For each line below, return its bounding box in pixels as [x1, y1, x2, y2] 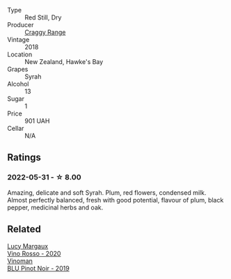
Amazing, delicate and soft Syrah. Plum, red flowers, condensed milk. [7, 188, 207, 197]
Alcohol [7, 80, 29, 88]
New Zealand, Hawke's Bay [24, 58, 104, 65]
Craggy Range [24, 28, 66, 36]
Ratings [7, 152, 42, 164]
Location [7, 50, 33, 58]
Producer [7, 21, 34, 29]
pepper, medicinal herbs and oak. [7, 203, 104, 212]
